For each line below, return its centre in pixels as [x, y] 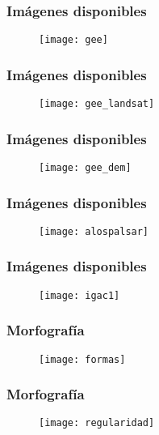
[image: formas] [82, 359]
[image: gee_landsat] [97, 104]
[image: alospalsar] [94, 231]
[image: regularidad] [97, 423]
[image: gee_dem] [85, 167]
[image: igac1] [79, 295]
